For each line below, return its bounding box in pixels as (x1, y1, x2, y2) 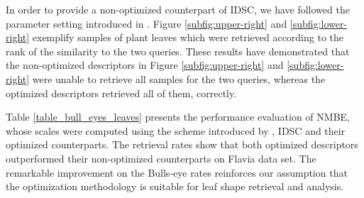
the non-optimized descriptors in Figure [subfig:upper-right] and (6, 57, 284, 72)
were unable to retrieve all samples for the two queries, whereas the (32, 71, 326, 86)
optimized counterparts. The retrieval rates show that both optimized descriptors (6, 137, 358, 152)
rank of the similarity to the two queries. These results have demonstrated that (6, 43, 350, 58)
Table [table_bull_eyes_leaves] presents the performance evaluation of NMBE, (6, 109, 350, 124)
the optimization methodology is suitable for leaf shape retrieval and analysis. (6, 179, 344, 194)
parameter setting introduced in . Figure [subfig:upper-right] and (6, 16, 287, 31)
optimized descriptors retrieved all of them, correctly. (6, 85, 237, 100)
